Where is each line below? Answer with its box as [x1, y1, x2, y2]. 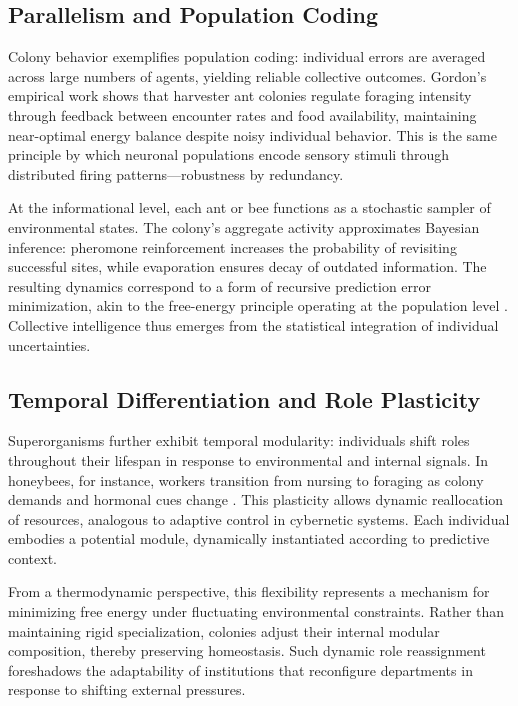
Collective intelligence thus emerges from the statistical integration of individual [8, 314, 499, 335]
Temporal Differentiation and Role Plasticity [8, 383, 481, 414]
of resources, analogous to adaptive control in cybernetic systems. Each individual [8, 508, 510, 529]
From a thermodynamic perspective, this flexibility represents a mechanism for [8, 581, 490, 602]
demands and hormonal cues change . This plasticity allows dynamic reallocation [8, 489, 504, 510]
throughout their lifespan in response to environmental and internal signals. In [8, 449, 489, 470]
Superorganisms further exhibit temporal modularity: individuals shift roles [8, 430, 470, 451]
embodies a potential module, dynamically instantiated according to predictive [8, 528, 490, 549]
